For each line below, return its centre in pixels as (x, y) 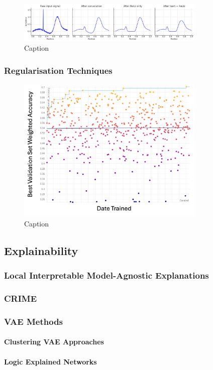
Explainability (41, 250)
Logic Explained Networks (50, 361)
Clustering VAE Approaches (54, 342)
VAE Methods (34, 321)
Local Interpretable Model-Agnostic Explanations (106, 275)
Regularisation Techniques (58, 70)
